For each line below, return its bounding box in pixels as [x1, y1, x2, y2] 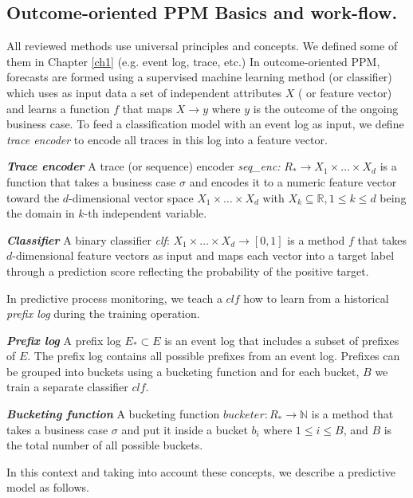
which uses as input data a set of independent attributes [6, 84, 281, 100]
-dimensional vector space [69, 189, 194, 206]
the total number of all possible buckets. [6, 437, 203, 453]
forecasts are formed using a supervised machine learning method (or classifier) [6, 69, 392, 85]
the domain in [6, 205, 75, 222]
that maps [122, 100, 173, 116]
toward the [6, 189, 60, 206]
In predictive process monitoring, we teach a [6, 289, 222, 306]
